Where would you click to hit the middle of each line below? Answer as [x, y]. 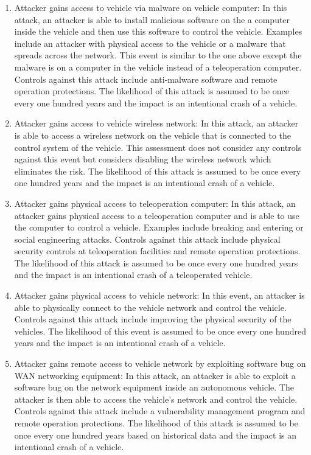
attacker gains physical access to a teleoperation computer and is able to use [157, 215]
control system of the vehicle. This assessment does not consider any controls [158, 147]
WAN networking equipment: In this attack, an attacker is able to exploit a [155, 375]
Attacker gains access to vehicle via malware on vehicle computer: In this [151, 7]
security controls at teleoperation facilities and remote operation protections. [157, 251]
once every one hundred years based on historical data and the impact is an [155, 435]
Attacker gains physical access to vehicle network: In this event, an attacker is [159, 295]
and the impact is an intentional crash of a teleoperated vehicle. [133, 275]
